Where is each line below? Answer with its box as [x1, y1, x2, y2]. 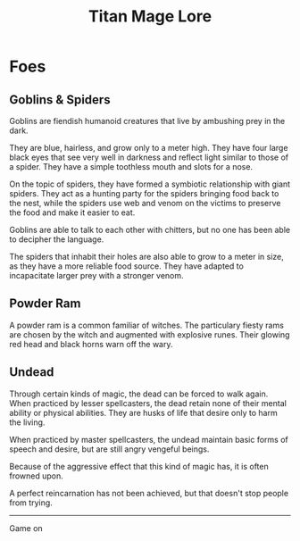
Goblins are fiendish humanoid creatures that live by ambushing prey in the [9, 116, 286, 126]
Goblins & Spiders [9, 92, 111, 107]
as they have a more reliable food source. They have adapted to [9, 261, 244, 271]
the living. [9, 417, 46, 428]
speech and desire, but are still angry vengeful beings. [9, 444, 210, 454]
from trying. [9, 497, 54, 508]
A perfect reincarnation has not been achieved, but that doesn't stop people [9, 487, 288, 498]
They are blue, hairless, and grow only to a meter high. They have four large [9, 143, 288, 153]
